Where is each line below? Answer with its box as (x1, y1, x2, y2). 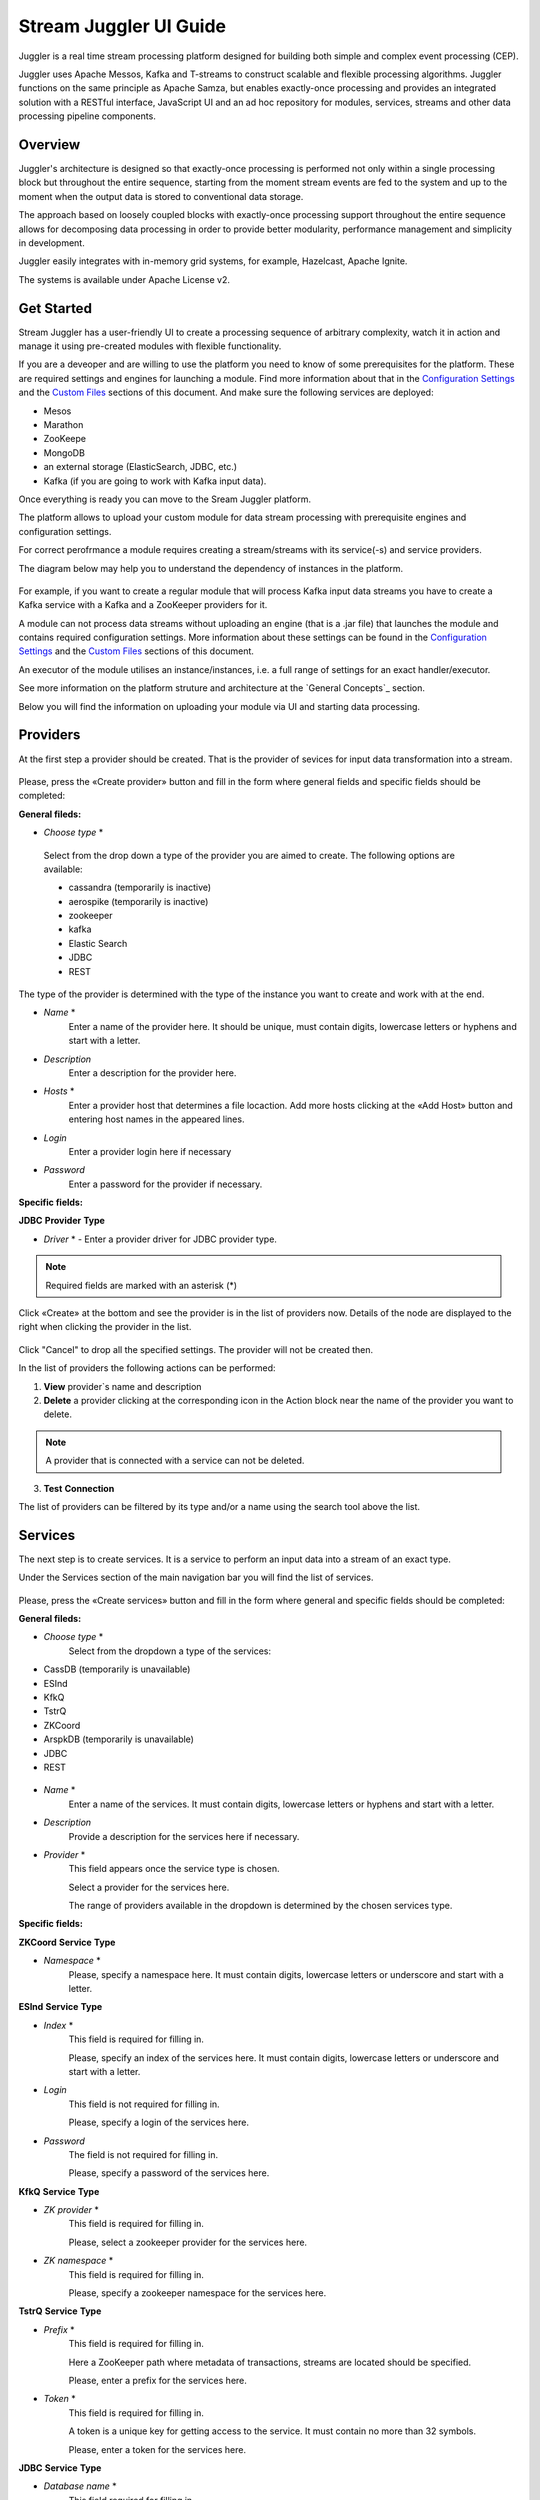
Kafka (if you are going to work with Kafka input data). (43, 475, 267, 487)
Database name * (43, 2480, 117, 2492)
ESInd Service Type (18, 2001, 103, 2013)
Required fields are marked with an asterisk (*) (45, 1279, 238, 1291)
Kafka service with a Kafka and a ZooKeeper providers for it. (18, 599, 268, 611)
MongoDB (43, 446, 85, 459)
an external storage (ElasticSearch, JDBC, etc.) (43, 461, 238, 473)
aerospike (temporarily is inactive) (68, 895, 209, 907)
